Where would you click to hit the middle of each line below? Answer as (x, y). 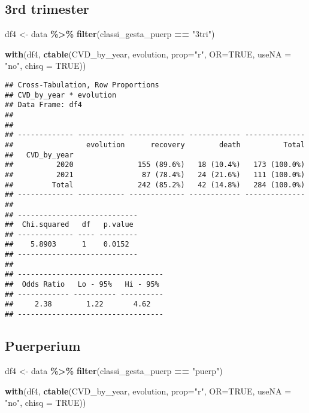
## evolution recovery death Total (155, 145)
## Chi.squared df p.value (69, 225)
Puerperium (43, 346)
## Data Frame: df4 (43, 105)
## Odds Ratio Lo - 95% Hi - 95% (82, 285)
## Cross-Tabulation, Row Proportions (82, 85)
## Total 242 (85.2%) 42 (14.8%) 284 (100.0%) (155, 185)
